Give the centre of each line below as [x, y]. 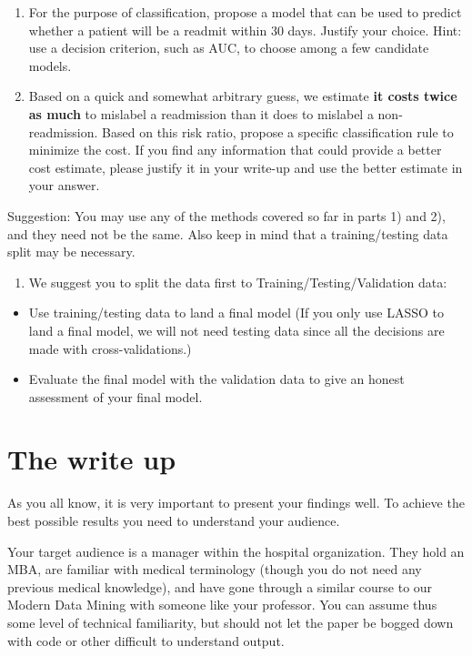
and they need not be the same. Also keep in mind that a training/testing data [228, 233]
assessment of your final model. [115, 396]
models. [50, 65]
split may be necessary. [71, 252]
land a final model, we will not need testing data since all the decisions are [236, 330]
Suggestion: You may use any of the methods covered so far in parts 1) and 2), [226, 215]
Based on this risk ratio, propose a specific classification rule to [278, 131]
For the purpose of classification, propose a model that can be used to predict [245, 12]
